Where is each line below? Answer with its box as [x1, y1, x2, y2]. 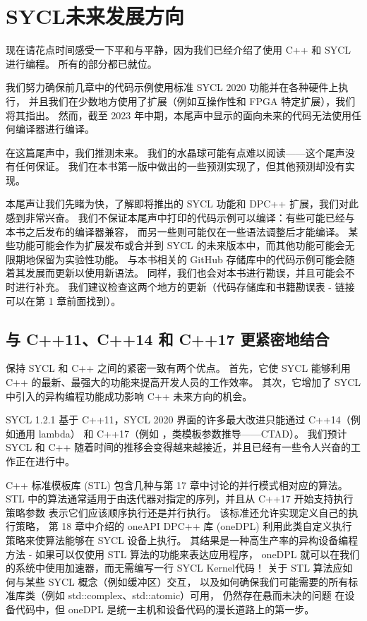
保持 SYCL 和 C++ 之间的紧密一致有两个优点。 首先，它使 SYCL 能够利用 [6, 361, 351, 375]
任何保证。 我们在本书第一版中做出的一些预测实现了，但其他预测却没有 [15, 159, 345, 174]
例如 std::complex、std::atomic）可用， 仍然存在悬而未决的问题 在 [44, 588, 345, 603]
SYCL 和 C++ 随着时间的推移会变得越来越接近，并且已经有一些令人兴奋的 [6, 440, 351, 454]
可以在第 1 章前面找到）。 [6, 293, 121, 308]
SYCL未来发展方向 [6, 1, 184, 30]
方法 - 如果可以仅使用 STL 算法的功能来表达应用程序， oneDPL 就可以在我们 [6, 546, 360, 561]
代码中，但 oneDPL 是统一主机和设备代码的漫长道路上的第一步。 [15, 601, 315, 616]
